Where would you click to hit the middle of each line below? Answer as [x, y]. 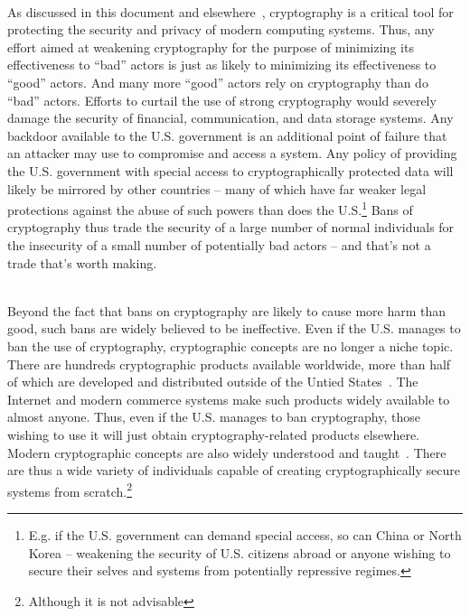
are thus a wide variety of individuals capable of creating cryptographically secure [234, 470]
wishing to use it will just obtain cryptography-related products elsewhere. [213, 434]
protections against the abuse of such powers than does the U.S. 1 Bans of [210, 208]
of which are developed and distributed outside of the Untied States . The [213, 382]
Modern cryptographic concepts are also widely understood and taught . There [227, 452]
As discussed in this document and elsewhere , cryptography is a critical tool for [230, 11]
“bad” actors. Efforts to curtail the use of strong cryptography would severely [222, 100]
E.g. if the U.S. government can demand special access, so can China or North [245, 534]
